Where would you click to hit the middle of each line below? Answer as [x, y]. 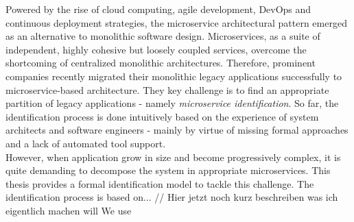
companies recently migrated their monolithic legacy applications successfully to [174, 76]
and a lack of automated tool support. [86, 143]
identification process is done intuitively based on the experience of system [162, 116]
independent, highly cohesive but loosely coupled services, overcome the [156, 49]
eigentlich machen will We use [69, 210]
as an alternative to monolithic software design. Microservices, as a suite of [163, 36]
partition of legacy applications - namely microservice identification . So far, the [172, 103]
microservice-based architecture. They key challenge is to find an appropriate [167, 89]
